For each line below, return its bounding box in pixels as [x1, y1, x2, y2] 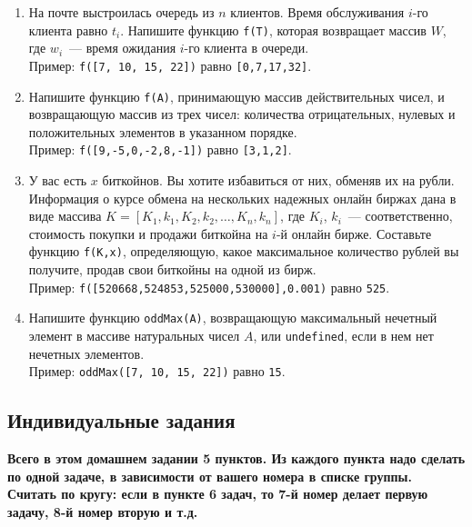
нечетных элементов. [28, 343, 145, 363]
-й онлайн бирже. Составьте [276, 224, 432, 243]
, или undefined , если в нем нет [253, 325, 434, 344]
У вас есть [28, 171, 87, 189]
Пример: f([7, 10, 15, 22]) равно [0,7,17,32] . [28, 55, 312, 75]
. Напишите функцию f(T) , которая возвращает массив [120, 20, 427, 39]
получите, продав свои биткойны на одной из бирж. [28, 260, 316, 279]
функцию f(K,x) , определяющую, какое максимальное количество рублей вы [28, 242, 459, 261]
